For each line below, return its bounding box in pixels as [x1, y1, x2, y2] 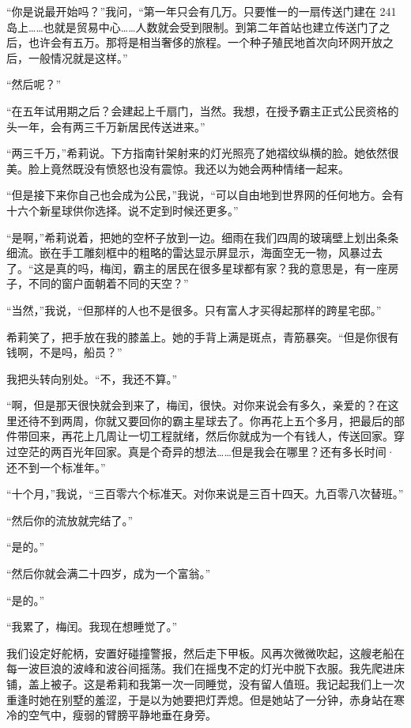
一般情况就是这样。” [28, 49, 128, 66]
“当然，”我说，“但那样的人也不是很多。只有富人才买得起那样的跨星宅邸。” [6, 301, 382, 318]
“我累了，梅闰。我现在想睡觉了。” [6, 618, 178, 635]
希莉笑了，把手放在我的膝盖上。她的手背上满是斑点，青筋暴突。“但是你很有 [6, 328, 399, 345]
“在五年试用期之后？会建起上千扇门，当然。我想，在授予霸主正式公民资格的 [6, 102, 399, 119]
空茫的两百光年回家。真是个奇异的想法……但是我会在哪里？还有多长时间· [17, 443, 395, 460]
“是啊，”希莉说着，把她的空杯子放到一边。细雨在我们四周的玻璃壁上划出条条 [6, 228, 399, 245]
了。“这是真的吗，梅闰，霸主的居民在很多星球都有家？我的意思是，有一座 [6, 259, 388, 276]
